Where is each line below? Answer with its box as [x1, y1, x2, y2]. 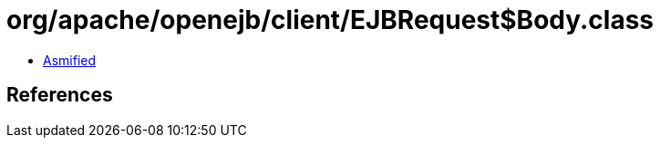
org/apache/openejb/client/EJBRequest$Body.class [6, 5, 655, 35]
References [6, 83, 113, 107]
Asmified [43, 52, 97, 68]
